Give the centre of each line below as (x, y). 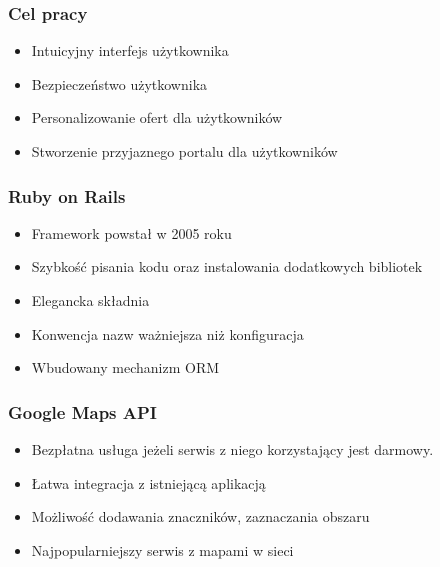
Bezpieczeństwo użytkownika (119, 83)
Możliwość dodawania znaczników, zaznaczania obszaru (200, 516)
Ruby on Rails (67, 195)
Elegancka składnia (90, 300)
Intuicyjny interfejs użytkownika (130, 50)
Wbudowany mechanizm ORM (125, 367)
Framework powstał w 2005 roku (131, 232)
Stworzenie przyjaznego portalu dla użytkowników (184, 151)
